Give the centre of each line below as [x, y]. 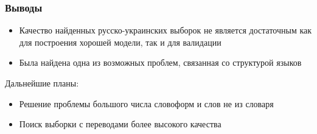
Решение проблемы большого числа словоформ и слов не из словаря [146, 103]
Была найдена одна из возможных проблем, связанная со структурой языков [160, 62]
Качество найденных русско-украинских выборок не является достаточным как [165, 30]
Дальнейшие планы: [42, 83]
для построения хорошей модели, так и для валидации [120, 42]
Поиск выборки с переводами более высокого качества [120, 124]
